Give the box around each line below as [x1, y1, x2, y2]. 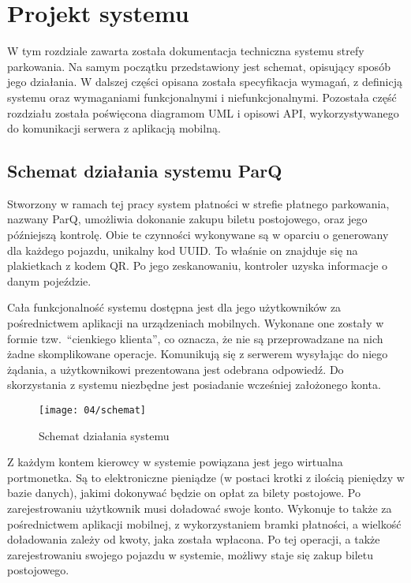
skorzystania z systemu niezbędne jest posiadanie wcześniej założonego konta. [7, 376, 381, 393]
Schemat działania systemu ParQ [7, 159, 282, 183]
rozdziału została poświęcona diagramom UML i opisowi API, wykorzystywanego [7, 104, 399, 121]
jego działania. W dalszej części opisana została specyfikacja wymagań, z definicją [7, 73, 402, 90]
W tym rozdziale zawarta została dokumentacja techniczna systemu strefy [7, 43, 364, 59]
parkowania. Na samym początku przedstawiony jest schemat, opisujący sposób [7, 58, 390, 74]
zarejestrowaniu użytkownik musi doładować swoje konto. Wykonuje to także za [7, 500, 392, 517]
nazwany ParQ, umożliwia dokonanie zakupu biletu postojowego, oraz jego [7, 211, 368, 227]
